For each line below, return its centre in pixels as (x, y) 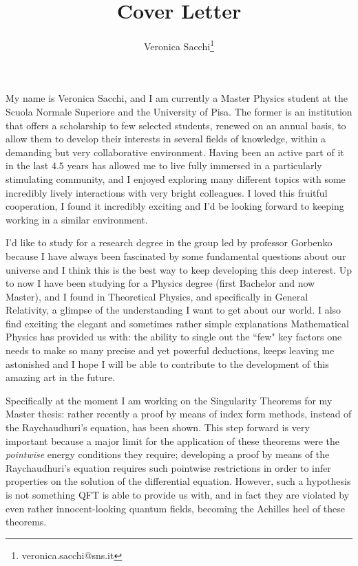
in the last (27, 165)
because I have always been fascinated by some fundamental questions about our (176, 255)
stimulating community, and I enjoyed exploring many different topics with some (176, 178)
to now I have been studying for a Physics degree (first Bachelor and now (160, 283)
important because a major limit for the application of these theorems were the (172, 440)
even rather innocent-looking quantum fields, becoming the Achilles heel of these (176, 508)
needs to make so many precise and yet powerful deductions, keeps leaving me (170, 350)
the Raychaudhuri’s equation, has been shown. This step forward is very (158, 427)
